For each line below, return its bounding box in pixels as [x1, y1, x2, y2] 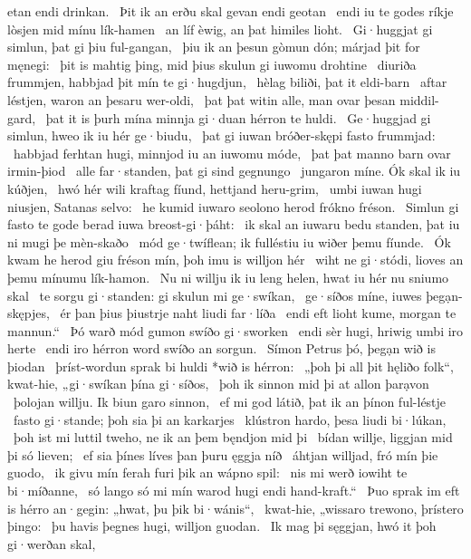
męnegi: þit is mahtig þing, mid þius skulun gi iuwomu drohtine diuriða [7, 54, 417, 73]
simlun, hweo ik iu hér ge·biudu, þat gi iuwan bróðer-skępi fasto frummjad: [7, 126, 436, 145]
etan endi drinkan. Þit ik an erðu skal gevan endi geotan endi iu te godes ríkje [7, 2, 454, 20]
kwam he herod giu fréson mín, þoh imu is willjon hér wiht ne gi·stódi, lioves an [7, 250, 464, 269]
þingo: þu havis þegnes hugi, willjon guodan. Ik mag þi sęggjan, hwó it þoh [7, 516, 437, 535]
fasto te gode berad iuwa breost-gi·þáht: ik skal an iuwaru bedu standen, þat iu [7, 215, 460, 234]
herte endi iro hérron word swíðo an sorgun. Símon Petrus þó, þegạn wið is [7, 339, 436, 358]
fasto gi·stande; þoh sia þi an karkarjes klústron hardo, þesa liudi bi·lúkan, [13, 410, 447, 429]
